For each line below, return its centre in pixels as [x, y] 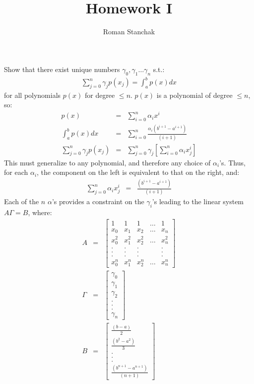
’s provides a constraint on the [98, 201]
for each [16, 172]
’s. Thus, [232, 162]
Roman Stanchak [129, 32]
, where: [40, 212]
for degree [100, 95]
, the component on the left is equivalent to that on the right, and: [138, 172]
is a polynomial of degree [194, 95]
